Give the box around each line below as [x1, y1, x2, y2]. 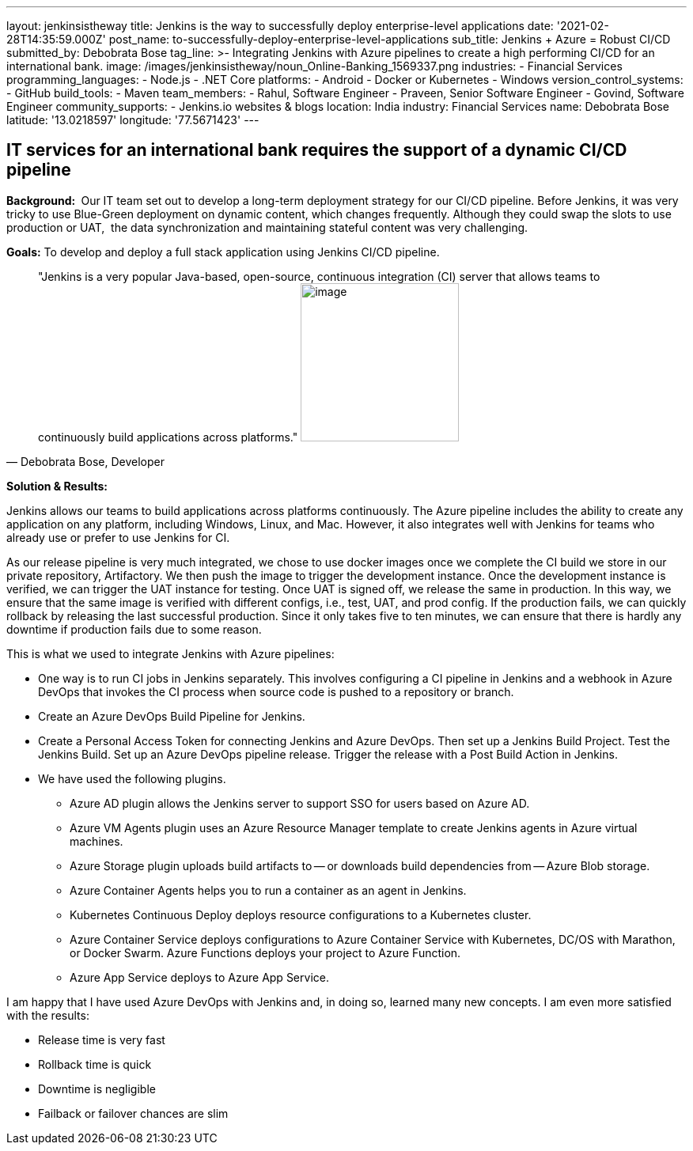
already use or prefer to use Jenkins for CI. [6, 530, 230, 544]
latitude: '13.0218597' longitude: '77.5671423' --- [6, 113, 259, 127]
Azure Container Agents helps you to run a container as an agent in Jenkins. [70, 883, 467, 897]
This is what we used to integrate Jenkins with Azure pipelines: [6, 646, 335, 661]
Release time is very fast [38, 1032, 165, 1047]
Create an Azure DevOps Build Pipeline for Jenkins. [38, 709, 305, 723]
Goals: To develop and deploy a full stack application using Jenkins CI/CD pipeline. [6, 244, 440, 259]
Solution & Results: [6, 479, 108, 493]
